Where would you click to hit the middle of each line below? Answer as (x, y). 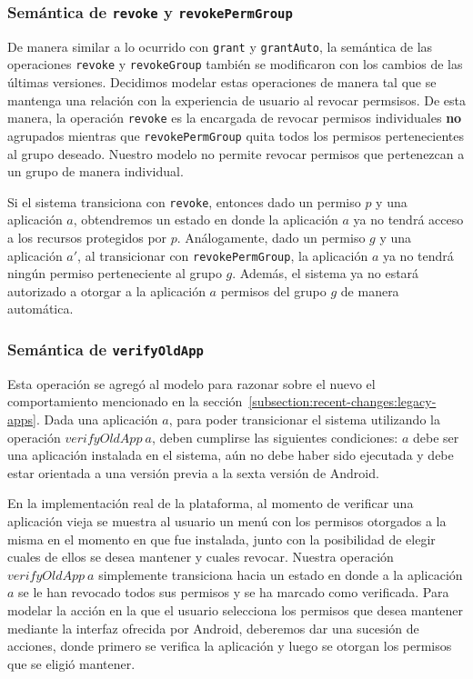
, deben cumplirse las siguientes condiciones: (275, 437)
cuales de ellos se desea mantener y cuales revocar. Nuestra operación (201, 557)
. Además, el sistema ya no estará (326, 273)
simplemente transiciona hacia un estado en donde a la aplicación (281, 574)
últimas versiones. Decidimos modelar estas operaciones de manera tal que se (222, 82)
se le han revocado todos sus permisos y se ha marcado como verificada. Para (234, 592)
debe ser (436, 437)
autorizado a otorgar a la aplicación (106, 290)
